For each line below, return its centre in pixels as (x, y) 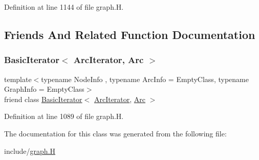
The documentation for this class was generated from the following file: (115, 133)
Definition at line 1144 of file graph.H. (64, 7)
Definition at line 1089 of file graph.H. (64, 116)
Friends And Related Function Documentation (130, 34)
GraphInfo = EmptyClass (44, 89)
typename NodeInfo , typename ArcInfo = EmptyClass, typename (145, 79)
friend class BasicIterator (43, 99)
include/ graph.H (30, 151)
